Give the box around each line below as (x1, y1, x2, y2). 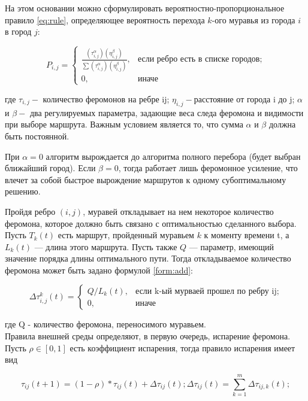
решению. (5, 185, 41, 198)
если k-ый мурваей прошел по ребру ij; (135, 287, 279, 296)
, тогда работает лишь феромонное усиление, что (118, 162, 298, 174)
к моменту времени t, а (204, 229, 289, 241)
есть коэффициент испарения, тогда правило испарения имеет (70, 341, 295, 354)
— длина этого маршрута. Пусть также (34, 240, 177, 253)
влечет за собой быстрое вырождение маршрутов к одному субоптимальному (5, 173, 286, 186)
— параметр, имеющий (189, 240, 274, 253)
